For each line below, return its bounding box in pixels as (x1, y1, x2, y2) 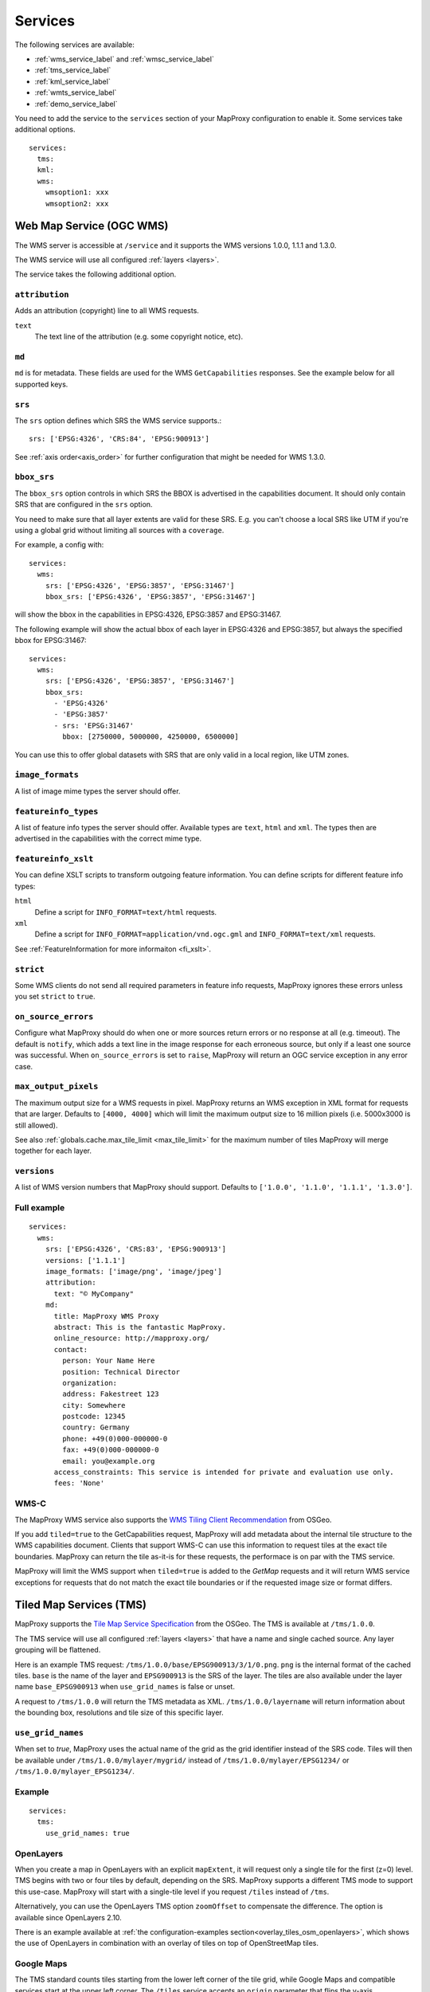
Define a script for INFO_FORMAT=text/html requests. (34, 907, 217, 916)
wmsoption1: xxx (45, 188, 109, 197)
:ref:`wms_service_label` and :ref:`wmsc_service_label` (34, 54, 214, 64)
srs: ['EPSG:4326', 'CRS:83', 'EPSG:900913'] (45, 1245, 227, 1254)
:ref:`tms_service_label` (34, 65, 111, 75)
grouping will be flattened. (14, 1645, 101, 1655)
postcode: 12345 (62, 1412, 126, 1421)
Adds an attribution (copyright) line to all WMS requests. (14, 306, 199, 316)
